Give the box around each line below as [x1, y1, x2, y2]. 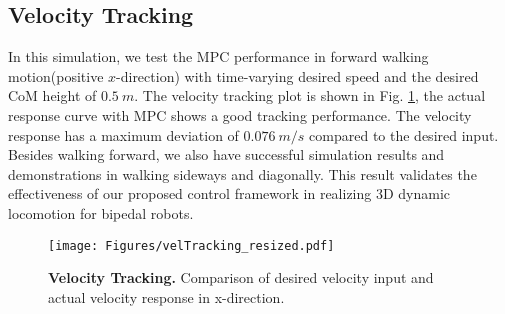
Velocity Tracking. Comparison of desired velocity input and [48, 267, 434, 288]
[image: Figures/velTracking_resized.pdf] [48, 238, 335, 253]
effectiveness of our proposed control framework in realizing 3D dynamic [8, 183, 451, 204]
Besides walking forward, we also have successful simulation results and [8, 144, 445, 165]
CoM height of [8, 85, 97, 106]
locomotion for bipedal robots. [8, 202, 194, 223]
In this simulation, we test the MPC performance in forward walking [8, 46, 429, 67]
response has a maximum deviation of [8, 124, 239, 145]
